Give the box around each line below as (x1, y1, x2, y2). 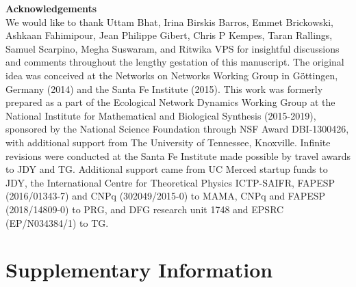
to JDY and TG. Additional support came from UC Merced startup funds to (5, 162, 328, 176)
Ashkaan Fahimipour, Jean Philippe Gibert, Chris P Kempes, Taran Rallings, (5, 28, 333, 42)
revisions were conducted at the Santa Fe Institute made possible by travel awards (5, 148, 351, 163)
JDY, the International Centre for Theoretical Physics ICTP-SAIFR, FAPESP (5, 175, 335, 189)
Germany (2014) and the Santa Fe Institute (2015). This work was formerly (5, 81, 323, 96)
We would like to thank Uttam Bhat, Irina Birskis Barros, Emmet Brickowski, (5, 14, 334, 29)
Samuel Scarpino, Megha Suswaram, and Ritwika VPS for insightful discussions (5, 41, 340, 55)
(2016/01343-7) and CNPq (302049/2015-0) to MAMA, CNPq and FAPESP (5, 189, 326, 203)
